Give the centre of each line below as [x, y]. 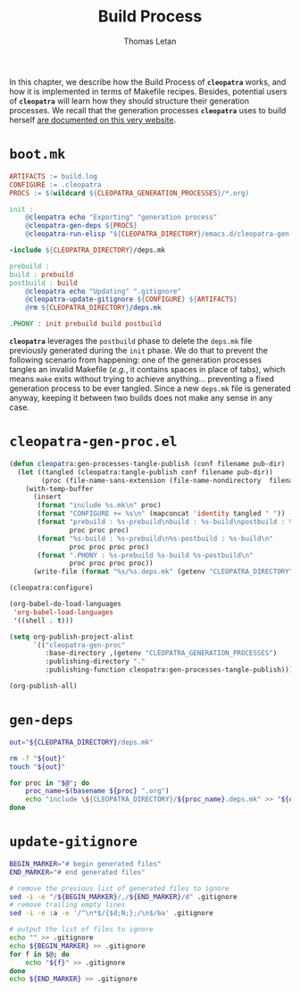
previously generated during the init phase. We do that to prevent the [138, 350]
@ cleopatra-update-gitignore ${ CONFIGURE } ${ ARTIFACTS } [132, 300]
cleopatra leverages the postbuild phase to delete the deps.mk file [131, 341]
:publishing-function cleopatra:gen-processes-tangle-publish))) [169, 670]
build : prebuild [42, 274]
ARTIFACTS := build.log [54, 176]
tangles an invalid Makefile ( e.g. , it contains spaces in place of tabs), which [147, 369]
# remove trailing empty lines [67, 905]
